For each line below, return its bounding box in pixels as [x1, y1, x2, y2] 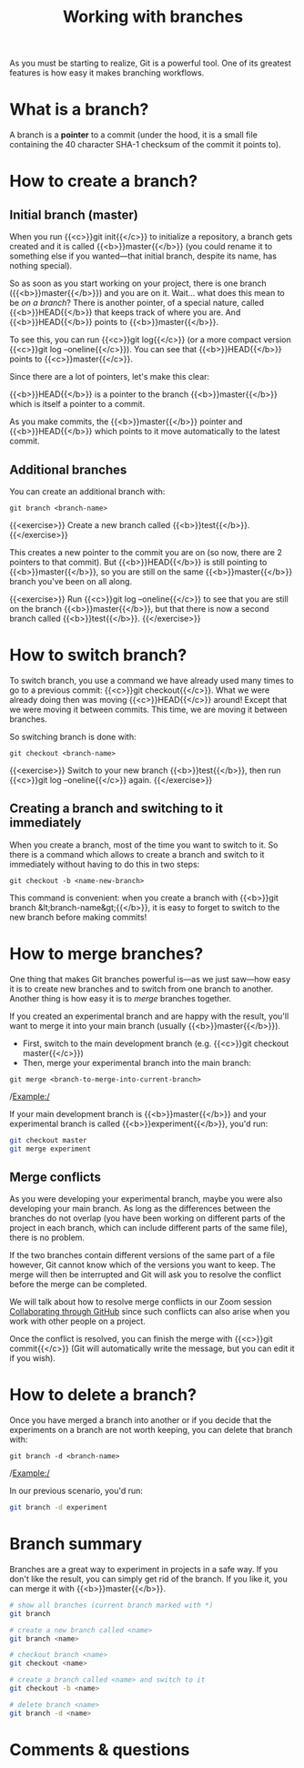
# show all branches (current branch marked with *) [9, 1600, 214, 1610]
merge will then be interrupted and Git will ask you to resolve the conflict [9, 1269, 282, 1280]
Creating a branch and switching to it [9, 801, 223, 817]
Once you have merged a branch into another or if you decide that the [9, 1415, 272, 1426]
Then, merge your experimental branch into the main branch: [22, 1057, 252, 1068]
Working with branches [62, 6, 244, 27]
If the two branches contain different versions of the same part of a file [9, 1250, 276, 1261]
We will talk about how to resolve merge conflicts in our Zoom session [9, 1296, 272, 1307]
